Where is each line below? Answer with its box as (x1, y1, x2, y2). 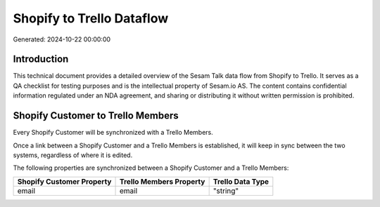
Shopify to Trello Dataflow (13, 11, 169, 26)
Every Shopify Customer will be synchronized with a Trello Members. (13, 128, 214, 137)
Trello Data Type (213, 176, 270, 186)
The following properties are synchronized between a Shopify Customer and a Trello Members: (13, 163, 289, 172)
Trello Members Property (119, 176, 205, 186)
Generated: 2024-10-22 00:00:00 (13, 35, 111, 44)
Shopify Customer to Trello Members (13, 109, 179, 122)
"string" (213, 186, 239, 196)
